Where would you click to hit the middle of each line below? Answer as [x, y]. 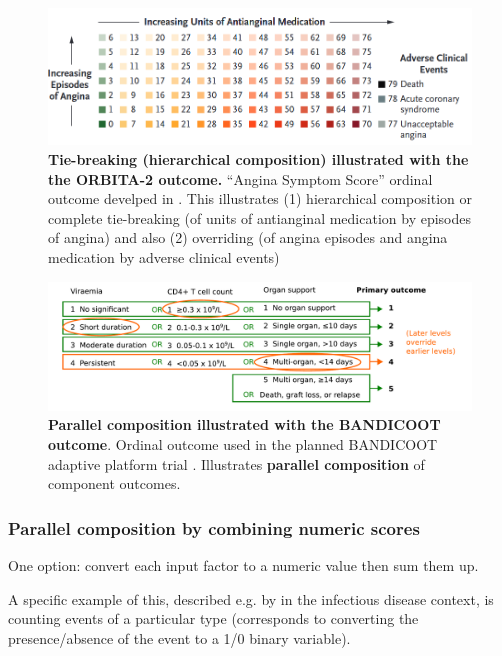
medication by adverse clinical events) [164, 257]
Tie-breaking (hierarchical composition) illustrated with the [258, 159]
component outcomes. [114, 483]
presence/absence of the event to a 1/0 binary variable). [179, 637]
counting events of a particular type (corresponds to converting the [213, 618]
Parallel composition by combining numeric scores [214, 527]
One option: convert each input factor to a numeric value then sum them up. [243, 565]
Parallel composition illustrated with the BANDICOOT [244, 424]
